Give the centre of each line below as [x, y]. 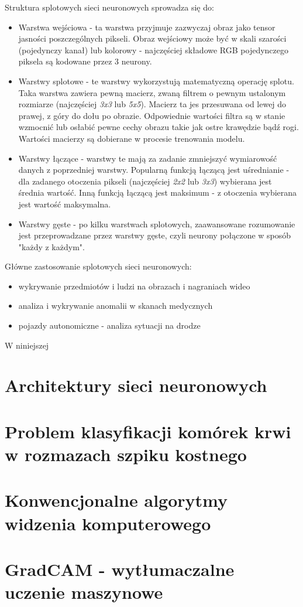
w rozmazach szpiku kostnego [126, 454]
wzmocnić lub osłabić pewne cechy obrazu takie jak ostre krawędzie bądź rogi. [159, 127]
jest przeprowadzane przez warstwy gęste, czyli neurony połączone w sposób [155, 235]
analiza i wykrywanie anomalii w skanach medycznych [116, 306]
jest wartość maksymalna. [65, 204]
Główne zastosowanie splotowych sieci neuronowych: [98, 266]
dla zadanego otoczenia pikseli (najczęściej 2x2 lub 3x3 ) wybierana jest [145, 181]
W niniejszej [27, 345]
